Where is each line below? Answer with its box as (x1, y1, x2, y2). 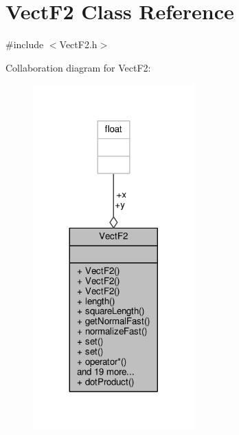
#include (5, 37, 44, 52)
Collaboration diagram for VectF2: (5, 60, 151, 74)
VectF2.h (59, 37, 98, 52)
